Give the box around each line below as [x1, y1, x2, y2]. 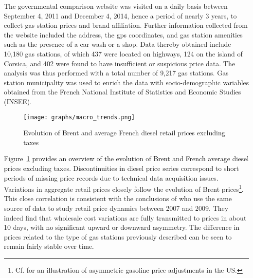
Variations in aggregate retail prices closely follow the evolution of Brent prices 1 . [4, 183, 244, 194]
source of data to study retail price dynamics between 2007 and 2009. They [4, 203, 229, 213]
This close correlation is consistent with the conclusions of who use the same [4, 193, 232, 204]
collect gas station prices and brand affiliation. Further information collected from [4, 20, 248, 30]
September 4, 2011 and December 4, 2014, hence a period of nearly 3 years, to [4, 10, 237, 20]
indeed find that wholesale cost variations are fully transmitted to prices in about [4, 212, 247, 222]
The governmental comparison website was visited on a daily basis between [4, 1, 228, 11]
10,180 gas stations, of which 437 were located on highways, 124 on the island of [4, 48, 243, 58]
